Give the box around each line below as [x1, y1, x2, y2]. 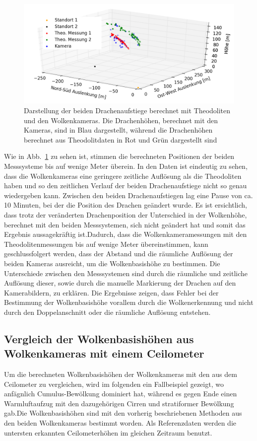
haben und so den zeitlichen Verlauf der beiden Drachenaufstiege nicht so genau [4, 180, 247, 191]
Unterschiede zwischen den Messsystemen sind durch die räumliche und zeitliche [4, 268, 248, 278]
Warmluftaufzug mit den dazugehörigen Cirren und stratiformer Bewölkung [4, 398, 234, 408]
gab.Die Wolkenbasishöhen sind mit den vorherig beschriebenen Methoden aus [4, 408, 242, 418]
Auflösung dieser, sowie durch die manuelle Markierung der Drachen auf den [4, 278, 236, 288]
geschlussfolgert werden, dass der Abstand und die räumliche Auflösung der [4, 248, 233, 259]
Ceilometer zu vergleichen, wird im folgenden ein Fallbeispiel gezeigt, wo [4, 378, 224, 389]
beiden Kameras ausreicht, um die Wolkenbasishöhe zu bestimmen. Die [4, 258, 220, 268]
